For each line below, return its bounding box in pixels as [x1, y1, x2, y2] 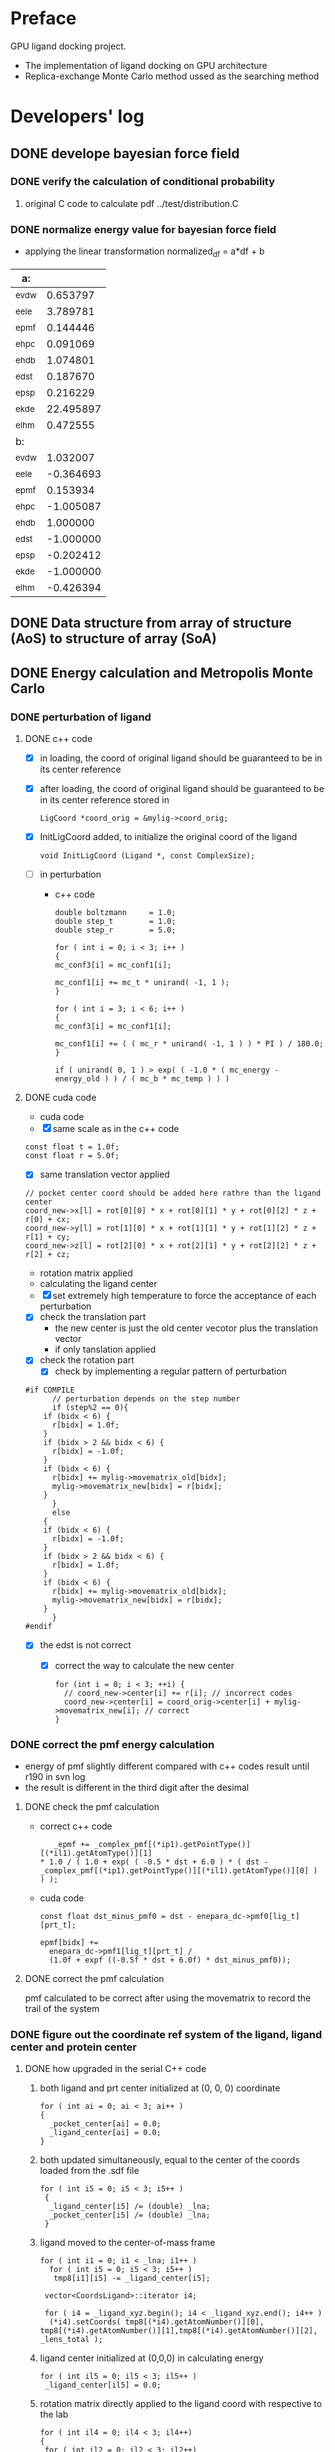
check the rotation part [39, 1354, 135, 1366]
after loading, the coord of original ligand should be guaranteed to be [39, 783, 325, 795]
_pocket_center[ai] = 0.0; [48, 2119, 162, 2129]
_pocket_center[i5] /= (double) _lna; [48, 2210, 211, 2221]
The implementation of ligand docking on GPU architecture [24, 59, 268, 71]
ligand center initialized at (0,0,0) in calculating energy [39, 2352, 264, 2364]
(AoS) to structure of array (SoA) [10, 630, 217, 647]
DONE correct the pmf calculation [24, 1972, 165, 1984]
